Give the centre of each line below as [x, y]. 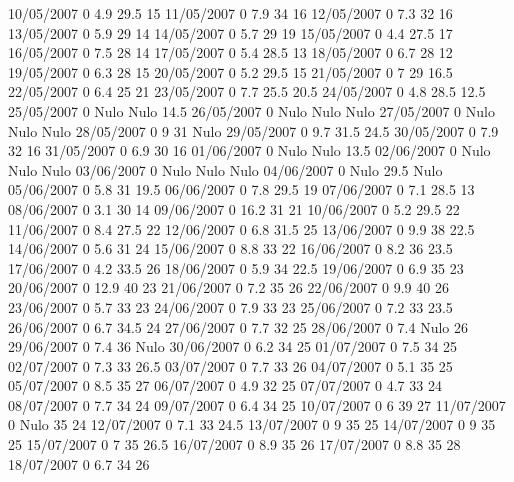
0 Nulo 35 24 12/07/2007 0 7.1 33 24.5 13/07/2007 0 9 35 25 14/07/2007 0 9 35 [252, 424]
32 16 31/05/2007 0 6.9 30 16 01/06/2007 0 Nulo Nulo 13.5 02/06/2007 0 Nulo [249, 150]
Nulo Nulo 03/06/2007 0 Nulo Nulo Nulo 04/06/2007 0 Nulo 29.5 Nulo [225, 169]
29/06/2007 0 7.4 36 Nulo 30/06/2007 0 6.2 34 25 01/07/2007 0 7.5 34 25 [233, 346]
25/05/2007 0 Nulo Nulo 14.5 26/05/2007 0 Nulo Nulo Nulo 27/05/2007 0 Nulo [251, 110]
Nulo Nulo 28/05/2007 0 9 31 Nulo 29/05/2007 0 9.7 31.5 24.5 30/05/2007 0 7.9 [253, 130]
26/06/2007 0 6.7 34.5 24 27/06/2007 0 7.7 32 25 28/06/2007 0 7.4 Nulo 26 [238, 326]
